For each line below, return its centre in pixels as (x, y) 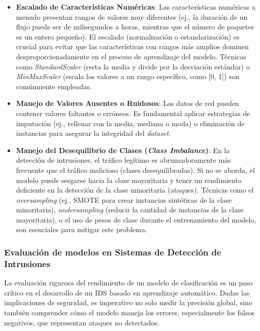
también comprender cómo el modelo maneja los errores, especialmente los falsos (129, 312)
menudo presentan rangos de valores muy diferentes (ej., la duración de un (132, 16)
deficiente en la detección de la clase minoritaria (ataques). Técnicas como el (135, 190)
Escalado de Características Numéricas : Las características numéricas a (136, 7)
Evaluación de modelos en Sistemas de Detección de (113, 252)
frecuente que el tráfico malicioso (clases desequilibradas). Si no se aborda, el (135, 170)
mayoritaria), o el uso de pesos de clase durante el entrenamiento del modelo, (136, 219)
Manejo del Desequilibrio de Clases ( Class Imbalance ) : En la (123, 150)
